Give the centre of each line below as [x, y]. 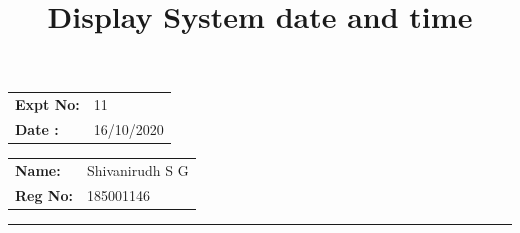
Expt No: [47, 104]
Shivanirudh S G [138, 169]
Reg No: [44, 194]
